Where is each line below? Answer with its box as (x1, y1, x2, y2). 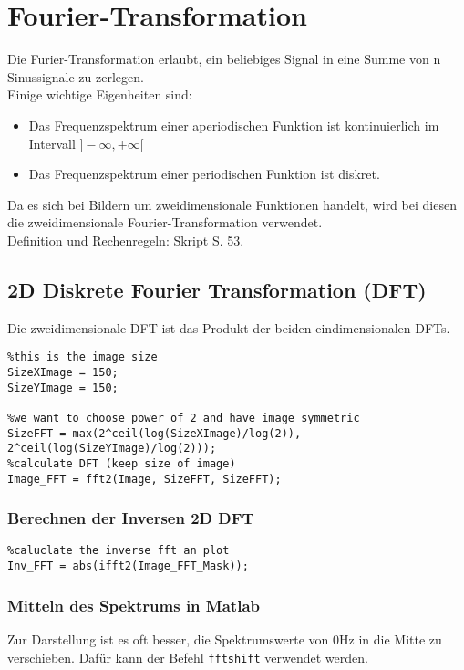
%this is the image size (7, 351, 158, 364)
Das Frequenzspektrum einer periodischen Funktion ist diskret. (28, 164, 380, 183)
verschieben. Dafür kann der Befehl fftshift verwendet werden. (7, 647, 368, 666)
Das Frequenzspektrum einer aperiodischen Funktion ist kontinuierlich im (28, 115, 439, 134)
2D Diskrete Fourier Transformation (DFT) (7, 275, 427, 303)
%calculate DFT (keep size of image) (7, 456, 236, 470)
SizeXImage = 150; (7, 365, 119, 379)
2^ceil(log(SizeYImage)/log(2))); (7, 442, 217, 455)
